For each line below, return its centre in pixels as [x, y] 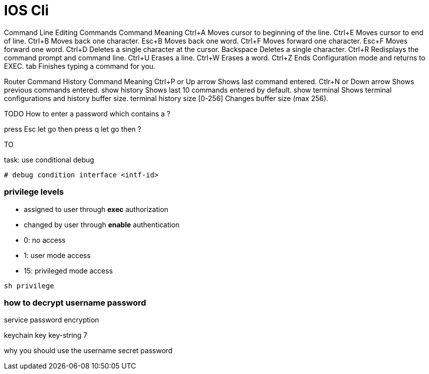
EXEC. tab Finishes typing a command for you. [80, 66]
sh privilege [29, 286]
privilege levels [34, 192]
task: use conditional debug [49, 160]
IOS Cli [27, 10]
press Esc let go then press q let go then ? [73, 129]
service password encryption [52, 320]
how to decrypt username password [75, 302]
